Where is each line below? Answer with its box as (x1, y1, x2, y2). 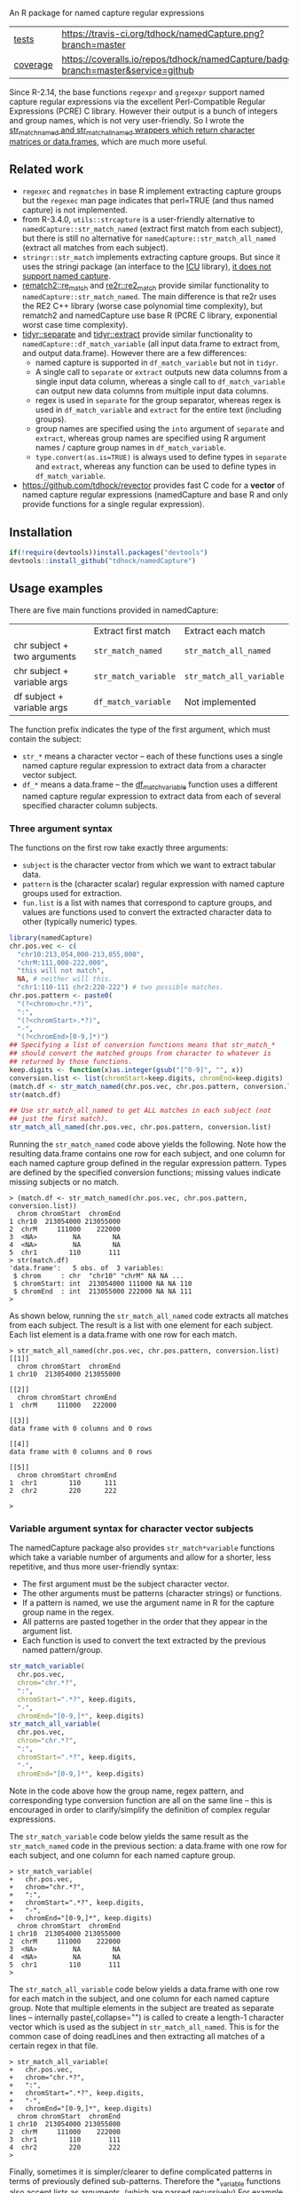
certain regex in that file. (9, 2040, 98, 2051)
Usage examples (9, 581, 104, 596)
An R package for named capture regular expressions (9, 8, 205, 18)
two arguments (13, 650, 77, 663)
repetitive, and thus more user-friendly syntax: (9, 1561, 179, 1572)
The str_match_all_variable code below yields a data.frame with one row (9, 1983, 279, 1994)
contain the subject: (9, 733, 82, 744)
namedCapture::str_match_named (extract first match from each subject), (21, 223, 284, 234)
